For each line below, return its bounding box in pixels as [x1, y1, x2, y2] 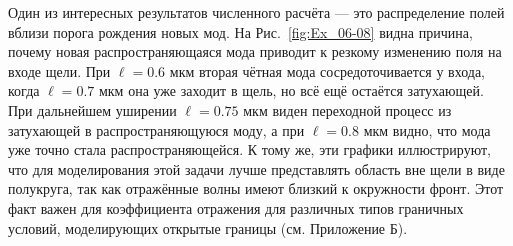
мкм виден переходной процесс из [243, 99, 452, 120]
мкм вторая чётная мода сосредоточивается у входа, [169, 60, 485, 81]
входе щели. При [8, 60, 111, 81]
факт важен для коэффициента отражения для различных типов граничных [8, 197, 464, 218]
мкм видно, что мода [363, 119, 491, 140]
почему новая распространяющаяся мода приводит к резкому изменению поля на [8, 41, 502, 62]
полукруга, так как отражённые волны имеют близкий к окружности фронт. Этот [8, 178, 504, 199]
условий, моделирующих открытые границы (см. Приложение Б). [8, 217, 408, 238]
